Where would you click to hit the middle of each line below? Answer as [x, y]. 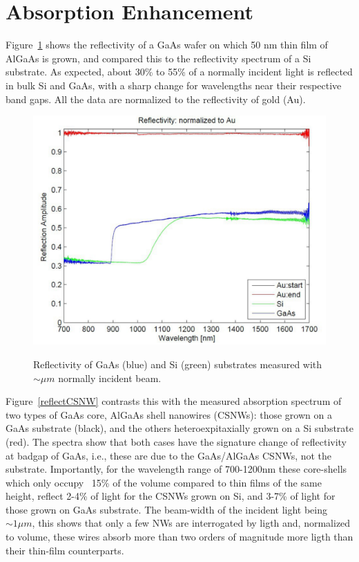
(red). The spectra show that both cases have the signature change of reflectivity [176, 441]
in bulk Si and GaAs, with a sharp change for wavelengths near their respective [174, 85]
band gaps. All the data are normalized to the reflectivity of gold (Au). [156, 99]
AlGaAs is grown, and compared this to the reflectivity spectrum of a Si [158, 58]
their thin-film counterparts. [65, 550]
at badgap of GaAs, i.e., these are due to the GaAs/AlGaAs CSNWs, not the [169, 455]
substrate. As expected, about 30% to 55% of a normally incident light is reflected [179, 72]
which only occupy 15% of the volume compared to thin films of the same [164, 482]
